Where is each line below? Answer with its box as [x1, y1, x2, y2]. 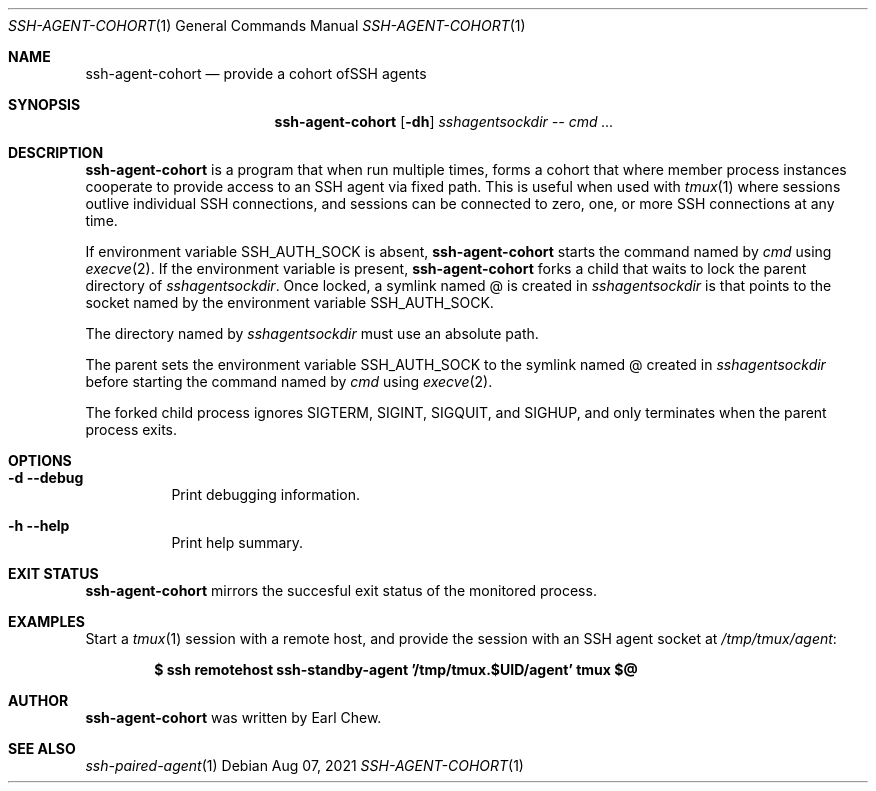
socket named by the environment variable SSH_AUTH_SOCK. [85, 294, 494, 311]
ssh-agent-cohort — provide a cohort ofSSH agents [85, 65, 427, 82]
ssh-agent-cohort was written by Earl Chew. [85, 709, 382, 726]
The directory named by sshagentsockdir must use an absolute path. [85, 325, 539, 342]
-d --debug [8, 469, 84, 486]
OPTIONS [8, 452, 72, 469]
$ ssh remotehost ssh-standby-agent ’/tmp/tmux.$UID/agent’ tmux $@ [154, 661, 638, 678]
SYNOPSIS [8, 96, 81, 113]
